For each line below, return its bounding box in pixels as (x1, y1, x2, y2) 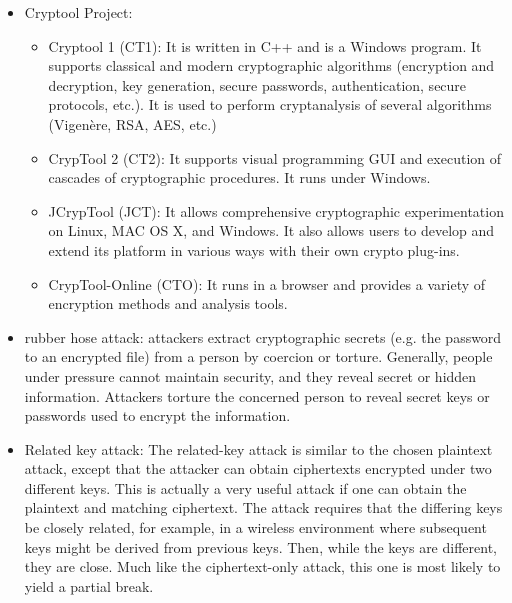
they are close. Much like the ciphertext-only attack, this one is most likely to (24, 556, 501, 577)
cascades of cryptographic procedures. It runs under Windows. (48, 167, 431, 188)
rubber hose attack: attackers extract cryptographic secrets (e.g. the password (24, 326, 502, 347)
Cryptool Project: (24, 2, 133, 22)
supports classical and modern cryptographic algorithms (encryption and (48, 55, 495, 76)
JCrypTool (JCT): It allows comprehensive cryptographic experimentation (48, 200, 504, 221)
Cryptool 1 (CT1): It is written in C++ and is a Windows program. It (48, 35, 482, 56)
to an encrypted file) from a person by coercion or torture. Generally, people (24, 346, 493, 367)
